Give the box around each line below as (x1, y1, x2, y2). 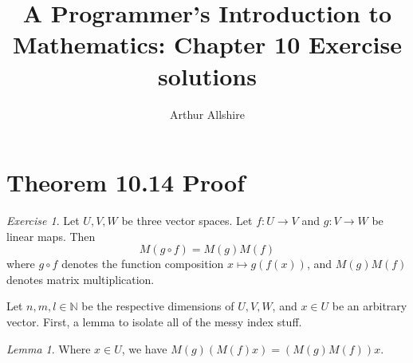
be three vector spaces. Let (121, 212, 253, 229)
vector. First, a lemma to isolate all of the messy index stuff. (6, 314, 302, 329)
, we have (121, 340, 167, 357)
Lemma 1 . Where (6, 340, 91, 357)
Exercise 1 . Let (6, 212, 80, 229)
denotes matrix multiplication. (6, 270, 155, 287)
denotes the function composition (61, 255, 224, 272)
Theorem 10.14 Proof (6, 166, 245, 199)
